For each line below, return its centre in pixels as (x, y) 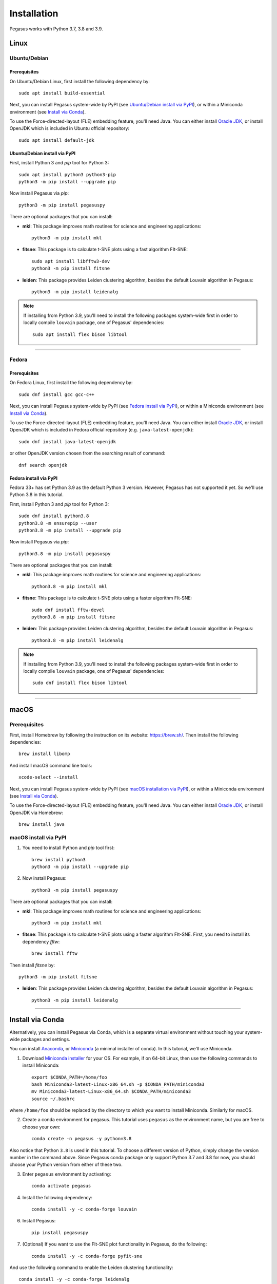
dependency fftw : (41, 941)
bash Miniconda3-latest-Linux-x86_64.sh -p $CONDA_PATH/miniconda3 (118, 1084)
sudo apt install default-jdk (57, 140)
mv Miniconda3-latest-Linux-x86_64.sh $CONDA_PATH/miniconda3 (111, 1092)
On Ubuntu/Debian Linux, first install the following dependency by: (80, 81)
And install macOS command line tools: (51, 765)
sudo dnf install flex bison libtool (80, 683)
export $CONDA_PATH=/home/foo (70, 1077)
